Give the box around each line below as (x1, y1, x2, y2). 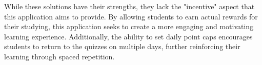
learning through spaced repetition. (4, 51, 115, 61)
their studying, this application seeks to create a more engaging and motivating (4, 21, 254, 32)
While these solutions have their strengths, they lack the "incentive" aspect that (4, 1, 255, 11)
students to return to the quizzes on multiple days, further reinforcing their (4, 41, 240, 52)
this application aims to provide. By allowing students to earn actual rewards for (4, 11, 258, 21)
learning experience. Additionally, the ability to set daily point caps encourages (4, 31, 253, 41)
